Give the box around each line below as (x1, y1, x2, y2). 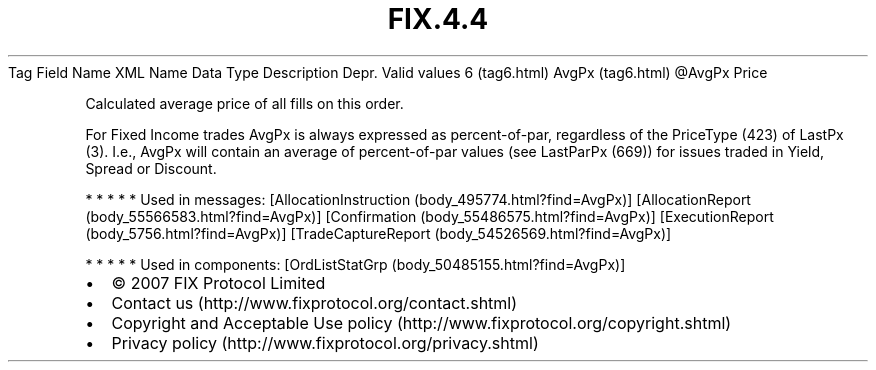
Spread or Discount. (85, 159, 217, 177)
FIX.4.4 (387, 2, 489, 36)
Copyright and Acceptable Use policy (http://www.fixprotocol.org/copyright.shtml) (111, 312, 732, 333)
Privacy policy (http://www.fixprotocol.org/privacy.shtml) (111, 332, 539, 353)
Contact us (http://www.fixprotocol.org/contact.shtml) (111, 292, 518, 313)
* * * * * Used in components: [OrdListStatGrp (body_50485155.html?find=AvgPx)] (85, 255, 626, 273)
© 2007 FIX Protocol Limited (111, 272, 326, 293)
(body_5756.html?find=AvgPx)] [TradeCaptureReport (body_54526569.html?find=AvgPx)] (85, 224, 672, 242)
